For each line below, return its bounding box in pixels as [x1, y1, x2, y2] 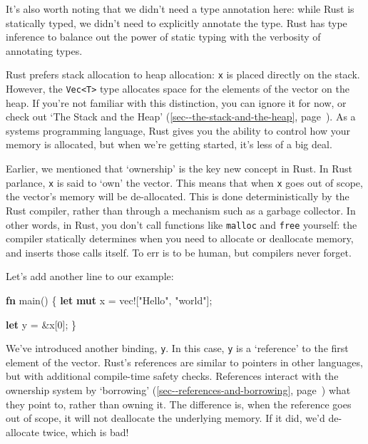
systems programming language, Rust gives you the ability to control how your [6, 123, 350, 138]
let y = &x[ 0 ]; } [6, 316, 77, 331]
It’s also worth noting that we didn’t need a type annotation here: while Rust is [6, 1, 354, 16]
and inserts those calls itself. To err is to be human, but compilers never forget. [6, 244, 352, 259]
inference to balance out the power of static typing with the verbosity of [6, 29, 321, 44]
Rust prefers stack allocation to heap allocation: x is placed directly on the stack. [6, 67, 360, 82]
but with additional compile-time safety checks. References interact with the [6, 368, 339, 383]
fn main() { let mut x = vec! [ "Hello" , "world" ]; [6, 292, 213, 307]
